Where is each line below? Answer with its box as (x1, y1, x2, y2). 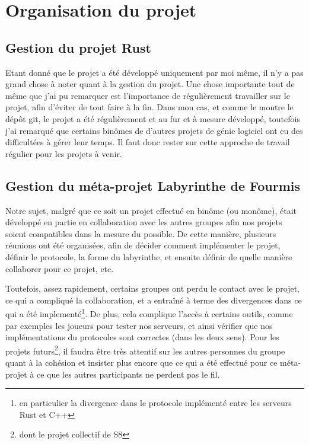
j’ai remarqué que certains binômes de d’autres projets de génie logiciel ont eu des (5, 124, 303, 136)
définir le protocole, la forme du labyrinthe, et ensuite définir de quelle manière (5, 250, 292, 263)
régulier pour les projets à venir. (5, 147, 122, 159)
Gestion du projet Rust (5, 38, 151, 56)
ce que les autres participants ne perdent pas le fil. (36, 368, 220, 380)
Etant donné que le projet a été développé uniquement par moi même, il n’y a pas (5, 66, 304, 78)
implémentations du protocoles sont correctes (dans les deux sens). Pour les (5, 331, 279, 343)
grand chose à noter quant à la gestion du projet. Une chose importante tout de (5, 78, 295, 90)
